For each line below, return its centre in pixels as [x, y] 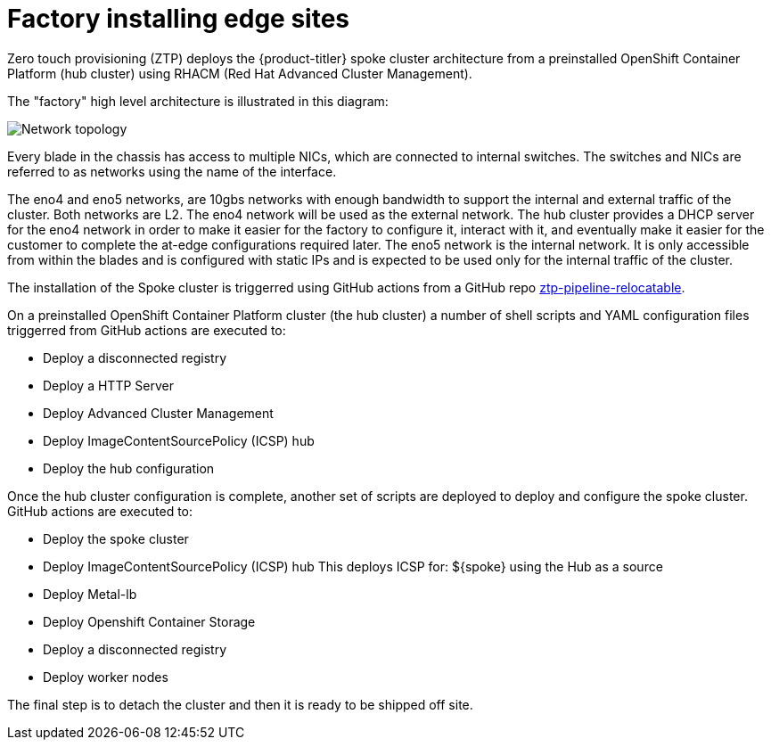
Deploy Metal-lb [90, 594]
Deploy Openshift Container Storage [149, 621]
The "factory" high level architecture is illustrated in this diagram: [198, 101]
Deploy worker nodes [106, 677]
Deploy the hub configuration [129, 468]
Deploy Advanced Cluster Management [158, 413]
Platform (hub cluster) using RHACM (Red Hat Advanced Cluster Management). [240, 73]
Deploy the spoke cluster [116, 538]
